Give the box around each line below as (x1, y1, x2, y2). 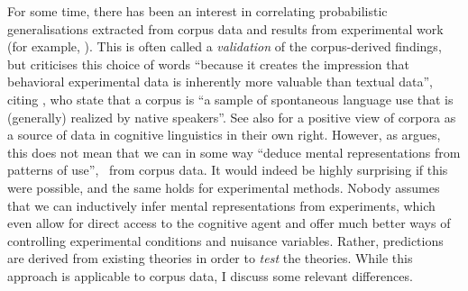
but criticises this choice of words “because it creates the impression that (7, 54, 409, 73)
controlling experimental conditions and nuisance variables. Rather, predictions (7, 231, 444, 250)
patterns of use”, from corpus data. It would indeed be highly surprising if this (7, 160, 448, 179)
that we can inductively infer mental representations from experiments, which (7, 196, 436, 214)
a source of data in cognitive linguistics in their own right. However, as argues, (7, 125, 441, 144)
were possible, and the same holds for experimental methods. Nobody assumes (7, 177, 440, 196)
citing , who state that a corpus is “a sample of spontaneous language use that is (7, 89, 454, 108)
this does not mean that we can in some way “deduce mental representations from (7, 142, 461, 161)
